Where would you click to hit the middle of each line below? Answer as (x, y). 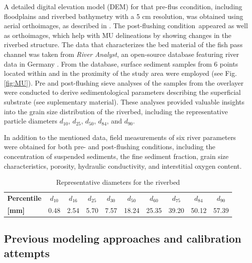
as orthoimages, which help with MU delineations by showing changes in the (118, 35)
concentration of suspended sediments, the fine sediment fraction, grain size (116, 156)
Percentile (25, 198)
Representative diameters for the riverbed (118, 182)
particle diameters (31, 121)
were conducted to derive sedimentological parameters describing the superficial (123, 92)
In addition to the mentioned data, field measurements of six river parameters (120, 137)
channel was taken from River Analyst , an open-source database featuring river (122, 54)
